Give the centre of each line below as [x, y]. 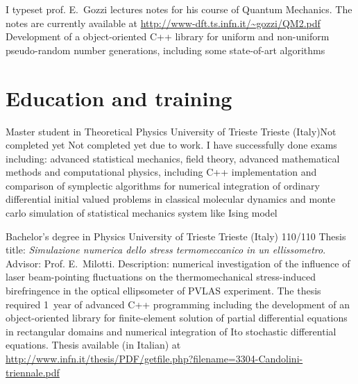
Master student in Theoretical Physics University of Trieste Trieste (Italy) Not [171, 131]
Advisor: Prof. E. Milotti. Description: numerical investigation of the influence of [178, 263]
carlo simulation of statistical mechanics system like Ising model [142, 213]
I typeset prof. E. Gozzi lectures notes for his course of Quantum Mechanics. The [179, 9]
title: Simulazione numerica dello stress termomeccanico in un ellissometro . [166, 250]
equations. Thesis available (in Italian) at [93, 345]
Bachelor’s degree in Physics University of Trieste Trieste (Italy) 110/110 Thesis [176, 236]
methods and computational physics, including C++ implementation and [161, 172]
